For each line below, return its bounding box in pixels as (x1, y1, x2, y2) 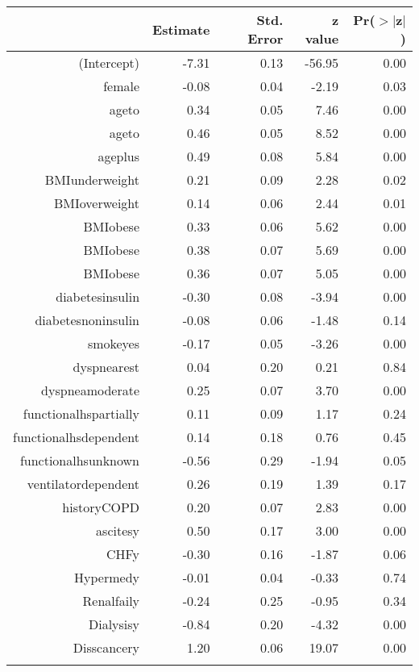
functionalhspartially (23, 404, 140, 423)
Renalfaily (82, 591, 140, 610)
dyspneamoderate (41, 381, 140, 399)
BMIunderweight (44, 170, 140, 189)
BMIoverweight (53, 194, 140, 212)
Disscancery (73, 638, 140, 657)
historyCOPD (62, 498, 140, 516)
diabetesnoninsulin (35, 311, 140, 329)
